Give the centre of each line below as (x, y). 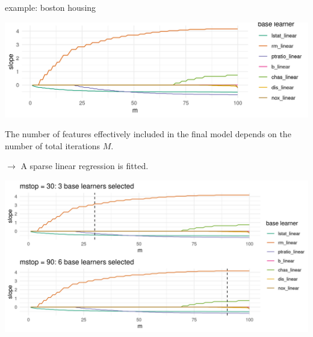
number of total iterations (53, 145)
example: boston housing (51, 7)
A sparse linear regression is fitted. (85, 166)
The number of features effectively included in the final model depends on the (148, 134)
